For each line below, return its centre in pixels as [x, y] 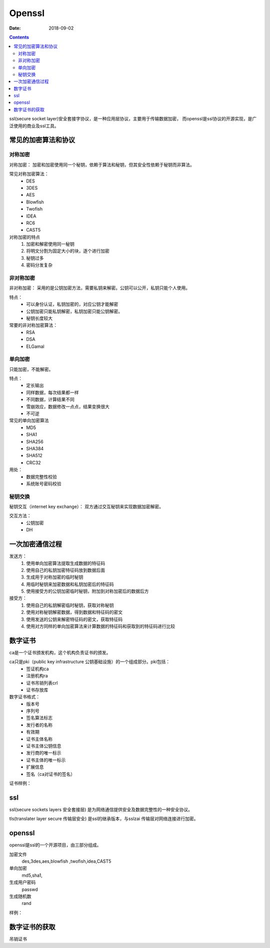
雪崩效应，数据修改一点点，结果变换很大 [68, 407]
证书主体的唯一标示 [46, 760]
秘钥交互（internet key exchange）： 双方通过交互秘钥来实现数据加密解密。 [86, 507]
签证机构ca [37, 669]
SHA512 [34, 456]
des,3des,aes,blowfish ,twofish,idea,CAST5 [66, 861]
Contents [19, 37]
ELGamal [35, 346]
